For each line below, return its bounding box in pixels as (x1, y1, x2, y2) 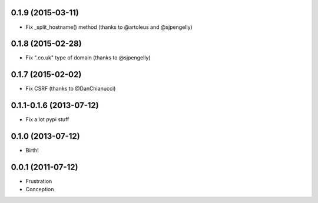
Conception (25, 186, 54, 193)
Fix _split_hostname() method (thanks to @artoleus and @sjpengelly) (25, 24, 193, 31)
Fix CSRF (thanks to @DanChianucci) (25, 85, 116, 92)
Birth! (25, 147, 39, 154)
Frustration (25, 178, 52, 185)
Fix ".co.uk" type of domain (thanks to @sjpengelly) (25, 54, 151, 61)
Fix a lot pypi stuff (25, 116, 69, 123)
